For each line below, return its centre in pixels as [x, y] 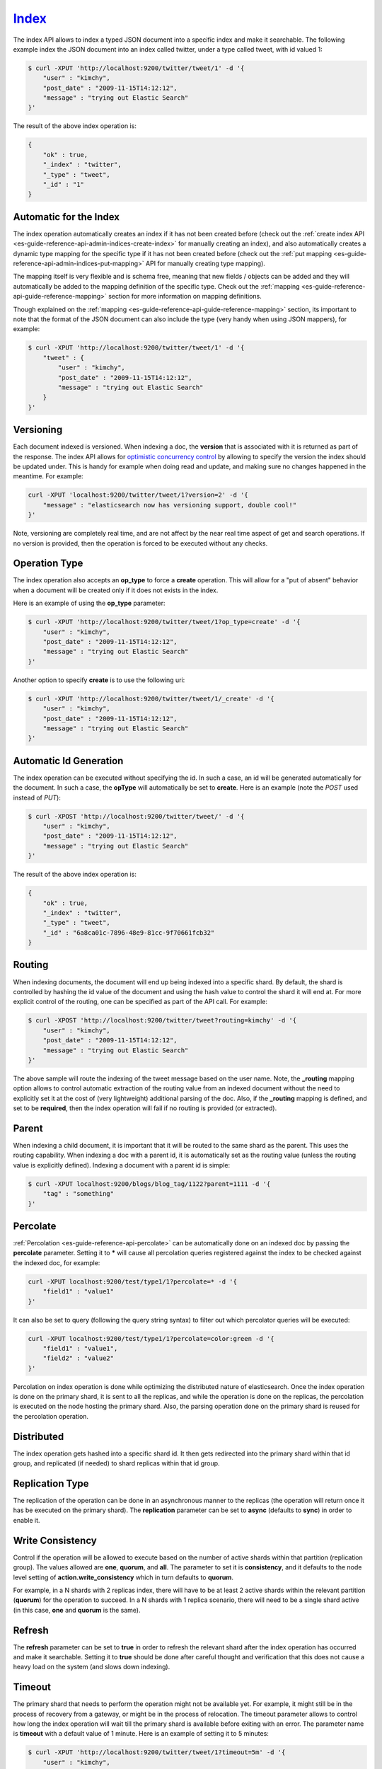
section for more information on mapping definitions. [185, 296]
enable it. [27, 1520]
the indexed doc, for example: [57, 1262]
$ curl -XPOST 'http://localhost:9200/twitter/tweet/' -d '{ [136, 816]
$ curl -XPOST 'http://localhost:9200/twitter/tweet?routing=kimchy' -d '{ [162, 1020]
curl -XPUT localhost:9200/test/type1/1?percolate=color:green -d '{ [151, 1338]
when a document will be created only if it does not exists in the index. [116, 590]
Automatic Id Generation [68, 761]
